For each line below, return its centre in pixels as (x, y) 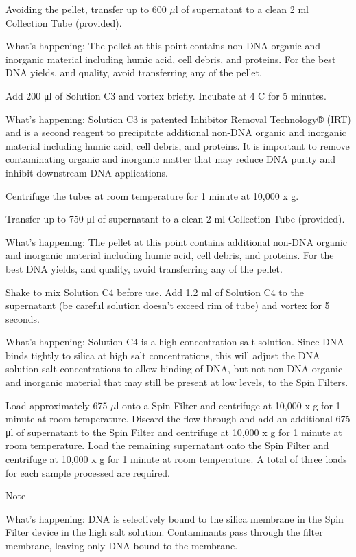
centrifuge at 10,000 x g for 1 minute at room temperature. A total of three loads (176, 459)
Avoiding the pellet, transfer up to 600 (86, 9)
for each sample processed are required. (88, 472)
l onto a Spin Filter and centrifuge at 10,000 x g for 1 (228, 405)
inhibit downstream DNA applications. (87, 172)
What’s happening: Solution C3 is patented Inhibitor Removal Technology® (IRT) (178, 118)
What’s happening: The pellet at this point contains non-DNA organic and (163, 46)
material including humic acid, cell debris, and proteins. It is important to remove (178, 145)
